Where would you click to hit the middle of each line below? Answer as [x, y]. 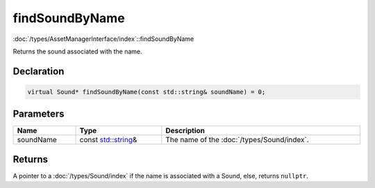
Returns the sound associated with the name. [77, 51]
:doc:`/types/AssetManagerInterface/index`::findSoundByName [103, 39]
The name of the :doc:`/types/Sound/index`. [237, 140]
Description [185, 130]
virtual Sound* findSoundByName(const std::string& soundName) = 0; [147, 92]
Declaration [39, 71]
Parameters [39, 114]
